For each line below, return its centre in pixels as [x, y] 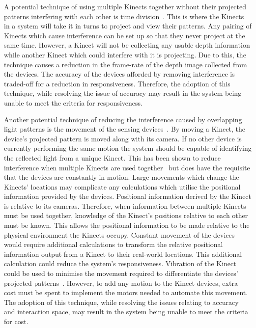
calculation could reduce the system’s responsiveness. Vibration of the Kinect [120, 263]
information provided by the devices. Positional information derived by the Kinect [128, 196]
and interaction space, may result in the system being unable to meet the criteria [126, 312]
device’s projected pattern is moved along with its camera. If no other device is [123, 138]
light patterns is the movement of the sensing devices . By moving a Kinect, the [125, 129]
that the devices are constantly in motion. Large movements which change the [122, 177]
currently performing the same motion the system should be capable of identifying [128, 148]
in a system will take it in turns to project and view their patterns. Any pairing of [128, 26]
